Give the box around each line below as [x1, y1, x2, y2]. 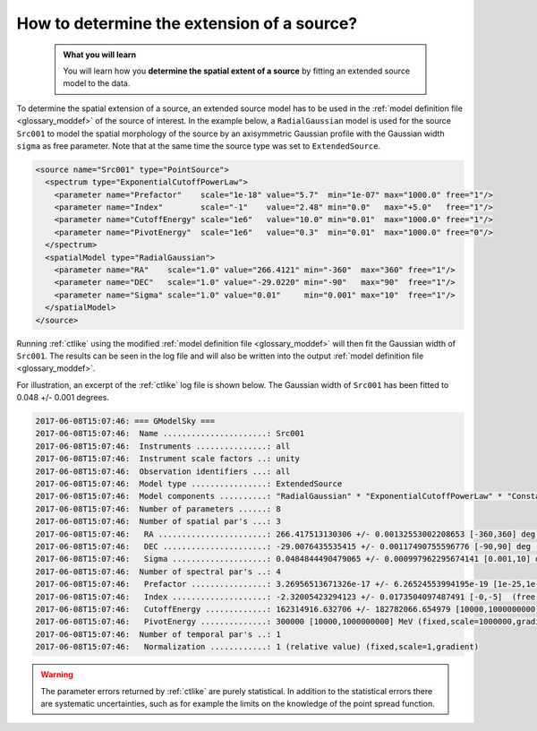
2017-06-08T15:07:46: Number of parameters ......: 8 [35, 503, 281, 514]
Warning [40, 669, 73, 680]
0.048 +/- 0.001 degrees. [16, 392, 109, 403]
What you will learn [63, 49, 137, 60]
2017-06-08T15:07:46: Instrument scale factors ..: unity [35, 453, 300, 464]
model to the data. [63, 78, 131, 89]
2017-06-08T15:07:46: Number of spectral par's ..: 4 [35, 566, 281, 577]
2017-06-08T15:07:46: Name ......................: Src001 [35, 428, 305, 439]
